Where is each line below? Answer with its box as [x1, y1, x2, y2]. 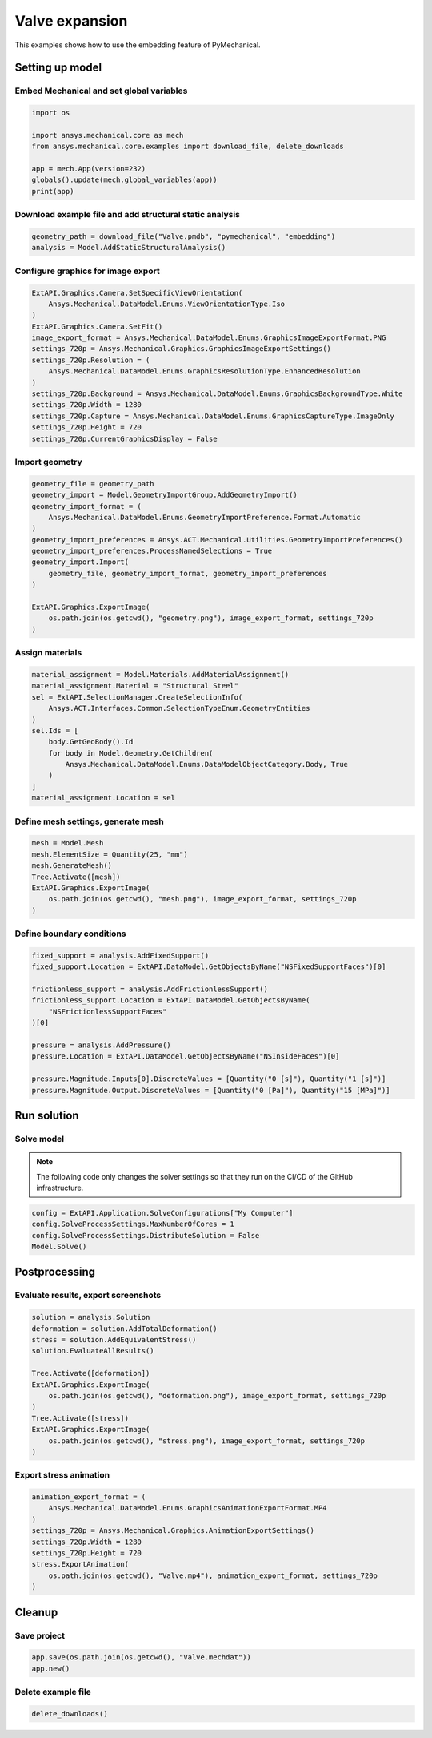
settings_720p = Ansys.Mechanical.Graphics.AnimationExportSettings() [31, 1526, 315, 1535]
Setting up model [14, 61, 102, 75]
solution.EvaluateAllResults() [31, 1346, 155, 1356]
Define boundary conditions [14, 928, 127, 939]
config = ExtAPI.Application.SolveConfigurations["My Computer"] [31, 1208, 294, 1217]
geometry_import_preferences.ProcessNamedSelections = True [31, 546, 273, 556]
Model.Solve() [31, 1242, 87, 1252]
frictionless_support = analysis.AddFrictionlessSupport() [31, 985, 268, 994]
